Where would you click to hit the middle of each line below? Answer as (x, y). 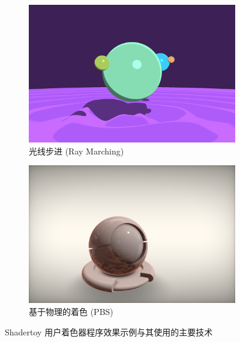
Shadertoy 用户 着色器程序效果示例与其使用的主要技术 (109, 331)
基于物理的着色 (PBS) (71, 311)
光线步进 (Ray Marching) (76, 151)
